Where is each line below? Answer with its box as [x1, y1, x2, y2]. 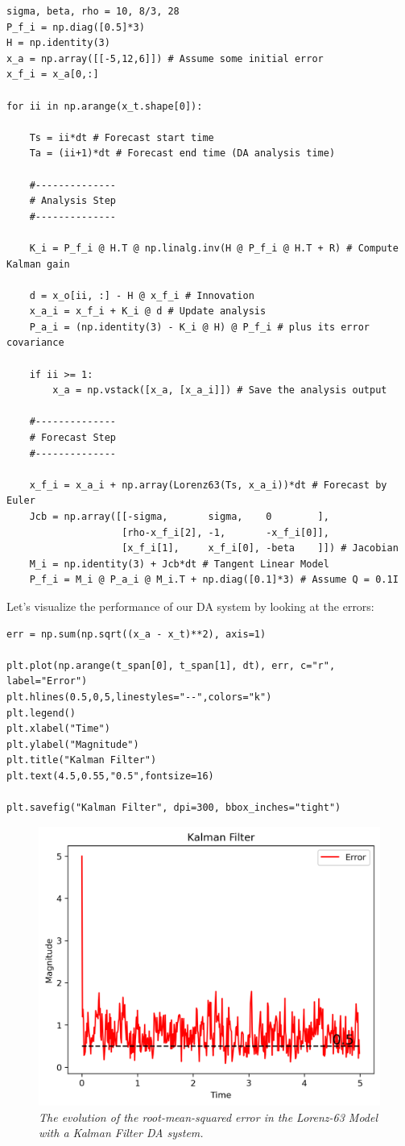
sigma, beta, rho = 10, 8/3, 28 [6, 6, 180, 17]
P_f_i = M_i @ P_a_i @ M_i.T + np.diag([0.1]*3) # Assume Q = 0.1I [29, 574, 399, 586]
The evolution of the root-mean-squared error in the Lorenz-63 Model [39, 1108, 378, 1125]
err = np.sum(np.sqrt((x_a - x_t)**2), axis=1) [6, 628, 267, 640]
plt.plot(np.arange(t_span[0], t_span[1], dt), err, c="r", [6, 659, 336, 671]
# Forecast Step [29, 432, 117, 444]
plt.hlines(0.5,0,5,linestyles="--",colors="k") [6, 691, 272, 703]
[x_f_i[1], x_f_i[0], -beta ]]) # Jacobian [122, 542, 399, 554]
